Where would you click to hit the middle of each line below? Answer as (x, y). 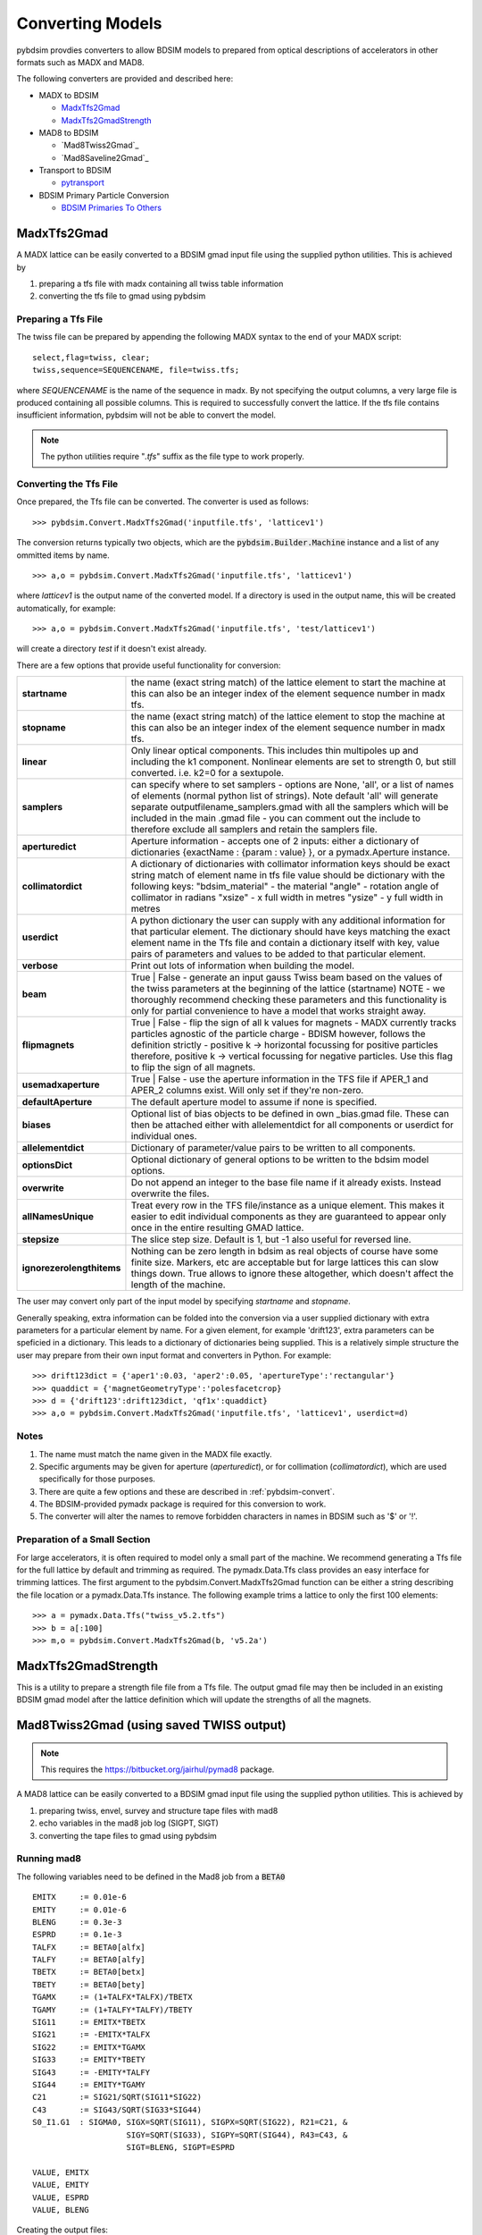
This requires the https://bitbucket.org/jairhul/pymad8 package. (158, 1769)
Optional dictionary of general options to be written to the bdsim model (280, 1160)
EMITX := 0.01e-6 (79, 1897)
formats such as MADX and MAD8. (80, 62)
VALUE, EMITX (61, 2172)
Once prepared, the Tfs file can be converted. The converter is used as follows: (163, 502)
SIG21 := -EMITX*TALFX (91, 2035)
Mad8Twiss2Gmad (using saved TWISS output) (152, 1725)
